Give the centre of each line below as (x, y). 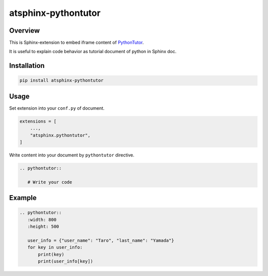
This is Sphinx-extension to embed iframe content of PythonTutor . (76, 43)
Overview (25, 31)
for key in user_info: (55, 247)
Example (23, 198)
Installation (27, 66)
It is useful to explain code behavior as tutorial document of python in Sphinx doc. (93, 52)
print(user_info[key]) (66, 261)
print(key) (51, 254)
